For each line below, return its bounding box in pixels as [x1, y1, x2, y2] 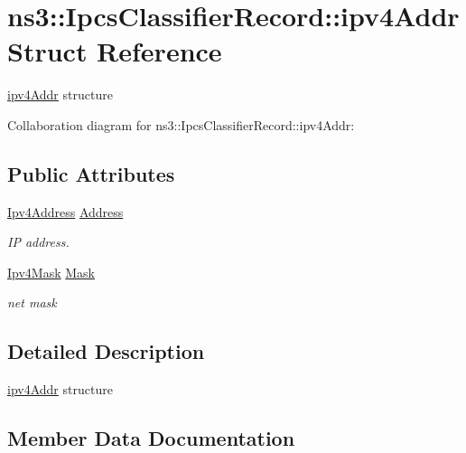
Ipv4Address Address [7, 202, 124, 221]
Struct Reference [7, 33, 222, 70]
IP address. [7, 232, 70, 251]
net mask [7, 293, 57, 312]
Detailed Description [7, 337, 205, 365]
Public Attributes [7, 159, 175, 187]
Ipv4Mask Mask [7, 262, 96, 281]
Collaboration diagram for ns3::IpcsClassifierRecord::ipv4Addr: [7, 115, 355, 134]
